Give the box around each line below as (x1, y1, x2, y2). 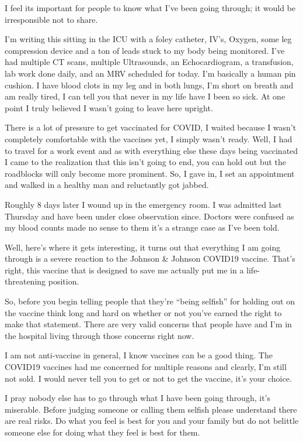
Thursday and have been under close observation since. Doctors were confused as (5, 210, 294, 222)
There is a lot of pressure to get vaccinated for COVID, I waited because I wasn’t (5, 121, 297, 133)
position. (48, 275, 79, 287)
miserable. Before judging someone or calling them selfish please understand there (5, 403, 297, 415)
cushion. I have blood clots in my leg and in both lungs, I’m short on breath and (5, 78, 294, 91)
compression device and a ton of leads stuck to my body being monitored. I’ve (5, 44, 285, 56)
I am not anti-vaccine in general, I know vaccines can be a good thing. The (5, 349, 273, 361)
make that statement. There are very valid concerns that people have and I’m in (5, 318, 292, 330)
